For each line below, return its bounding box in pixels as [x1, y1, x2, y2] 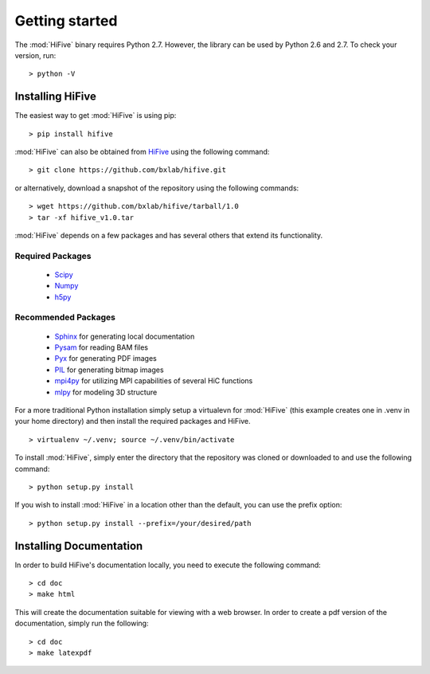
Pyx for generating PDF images [54, 354, 157, 363]
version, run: [14, 50, 57, 60]
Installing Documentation [14, 539, 143, 553]
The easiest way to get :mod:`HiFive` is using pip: [14, 111, 177, 120]
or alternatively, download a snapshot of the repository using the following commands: [14, 183, 299, 193]
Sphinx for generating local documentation [54, 331, 195, 341]
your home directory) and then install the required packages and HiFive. [14, 417, 251, 426]
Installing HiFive [14, 90, 97, 104]
